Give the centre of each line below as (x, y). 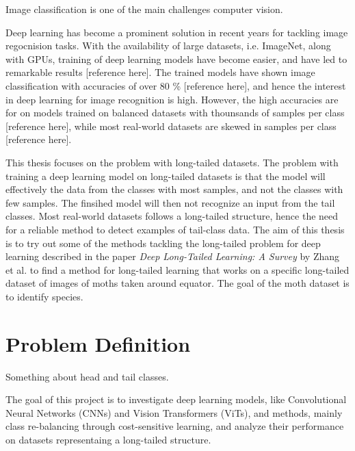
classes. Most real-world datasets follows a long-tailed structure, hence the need (172, 216)
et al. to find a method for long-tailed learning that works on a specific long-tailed (177, 269)
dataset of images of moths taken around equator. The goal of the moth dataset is (177, 283)
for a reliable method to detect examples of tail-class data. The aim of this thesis (175, 229)
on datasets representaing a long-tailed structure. (108, 439)
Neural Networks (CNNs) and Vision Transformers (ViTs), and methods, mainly (174, 412)
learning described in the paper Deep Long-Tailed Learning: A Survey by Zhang (173, 256)
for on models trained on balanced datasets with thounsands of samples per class (175, 113)
